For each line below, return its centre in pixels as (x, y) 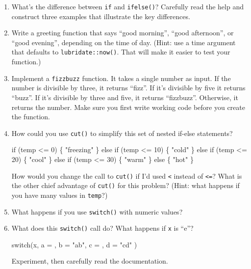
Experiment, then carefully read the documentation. (90, 261)
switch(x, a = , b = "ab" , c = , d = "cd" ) (74, 244)
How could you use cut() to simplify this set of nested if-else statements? (122, 133)
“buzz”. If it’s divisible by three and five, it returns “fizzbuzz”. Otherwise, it (125, 97)
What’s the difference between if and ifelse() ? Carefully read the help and (127, 6)
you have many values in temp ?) (60, 195)
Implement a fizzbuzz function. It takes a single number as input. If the (121, 78)
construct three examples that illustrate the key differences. (101, 16)
